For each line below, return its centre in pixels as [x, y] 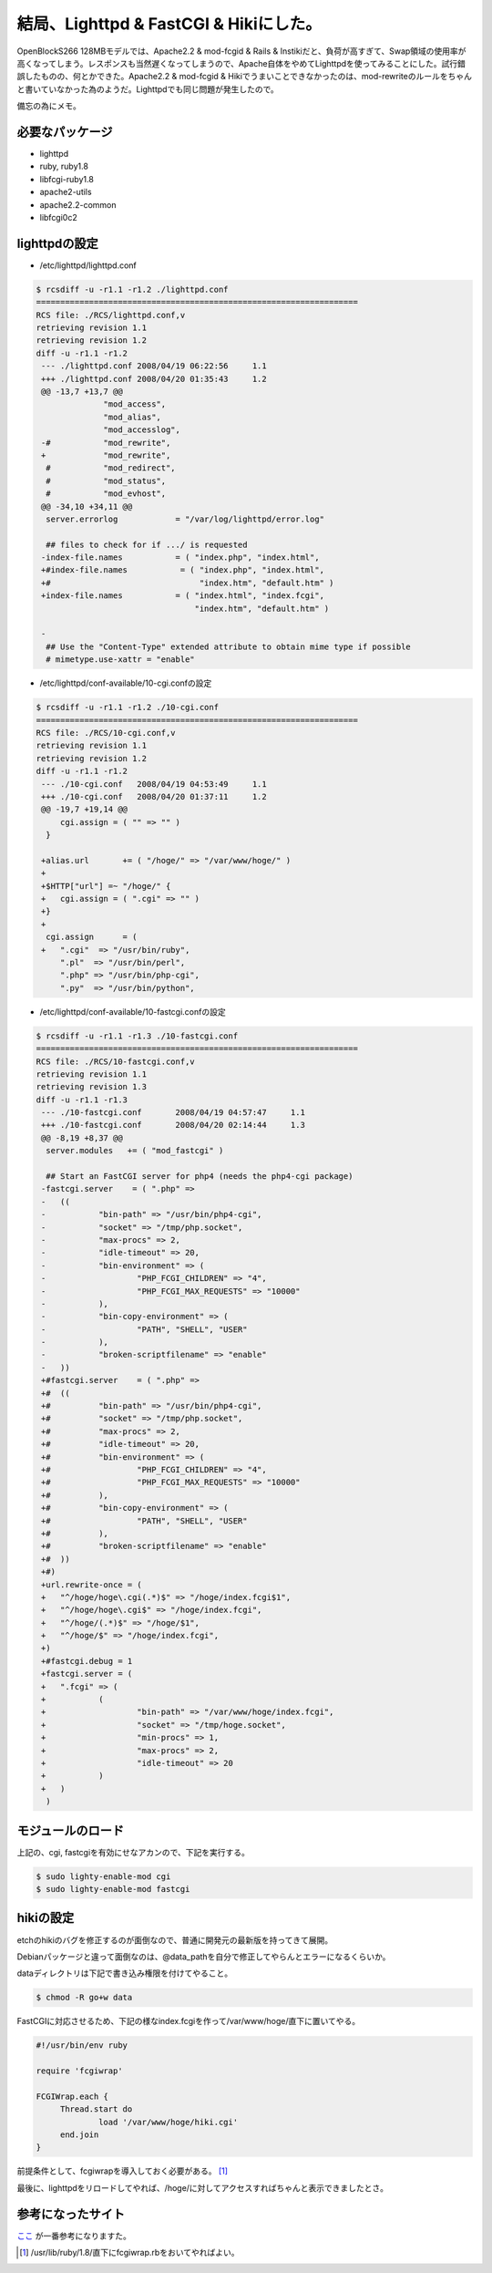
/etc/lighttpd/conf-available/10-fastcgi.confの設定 [133, 1011]
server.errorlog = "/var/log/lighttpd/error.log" [185, 519]
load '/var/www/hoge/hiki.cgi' [169, 2122]
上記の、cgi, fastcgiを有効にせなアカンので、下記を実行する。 [133, 1852]
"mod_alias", [132, 417]
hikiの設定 [46, 1918]
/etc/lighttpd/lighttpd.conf [88, 265]
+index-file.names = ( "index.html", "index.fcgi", [183, 596]
